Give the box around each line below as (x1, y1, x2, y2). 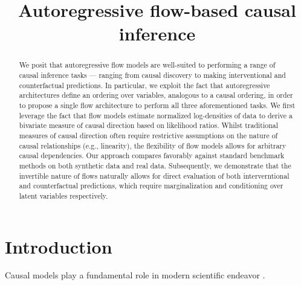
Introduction (5, 234, 112, 258)
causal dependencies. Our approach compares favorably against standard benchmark (19, 150, 285, 161)
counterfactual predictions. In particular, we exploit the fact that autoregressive (19, 80, 270, 90)
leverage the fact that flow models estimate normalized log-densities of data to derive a (19, 110, 293, 120)
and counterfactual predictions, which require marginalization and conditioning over (19, 181, 283, 191)
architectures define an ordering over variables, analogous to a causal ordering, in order (19, 90, 293, 100)
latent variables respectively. (19, 190, 108, 200)
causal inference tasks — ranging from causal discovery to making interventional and (19, 70, 286, 80)
